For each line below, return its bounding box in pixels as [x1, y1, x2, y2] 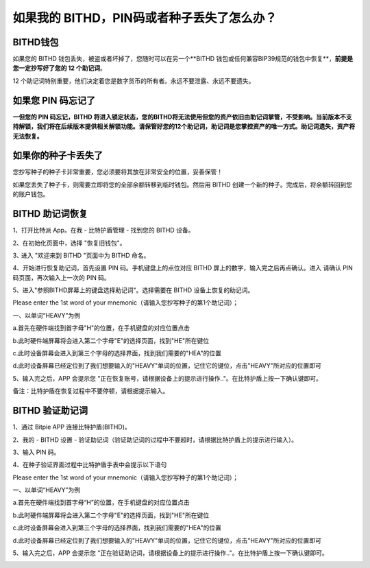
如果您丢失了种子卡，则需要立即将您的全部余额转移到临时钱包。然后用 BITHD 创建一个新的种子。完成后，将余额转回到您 [12, 180, 353, 189]
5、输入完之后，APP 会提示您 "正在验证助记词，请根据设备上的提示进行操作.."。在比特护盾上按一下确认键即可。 [12, 549, 328, 557]
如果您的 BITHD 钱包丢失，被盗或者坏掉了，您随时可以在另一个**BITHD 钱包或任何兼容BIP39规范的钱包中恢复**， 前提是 [12, 55, 353, 63]
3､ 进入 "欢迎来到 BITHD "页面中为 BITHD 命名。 [12, 251, 150, 259]
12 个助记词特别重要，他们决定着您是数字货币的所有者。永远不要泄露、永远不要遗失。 [12, 76, 255, 85]
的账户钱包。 [12, 190, 49, 198]
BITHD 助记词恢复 [12, 208, 88, 220]
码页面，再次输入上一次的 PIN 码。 [12, 273, 111, 281]
